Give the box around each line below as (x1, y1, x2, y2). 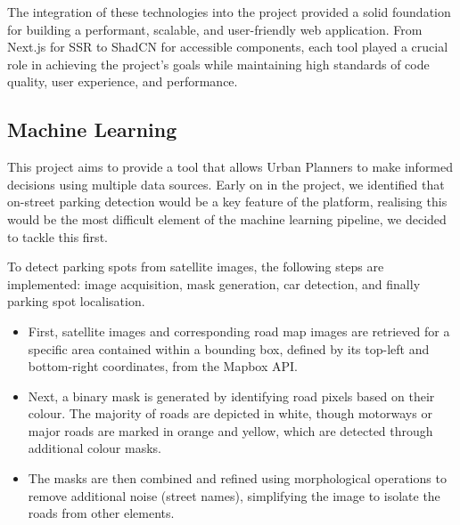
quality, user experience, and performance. (7, 72, 238, 91)
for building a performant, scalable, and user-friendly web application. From (7, 20, 423, 38)
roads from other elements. (28, 504, 175, 522)
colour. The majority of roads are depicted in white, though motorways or (28, 404, 432, 423)
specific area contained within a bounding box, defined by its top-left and (28, 339, 430, 358)
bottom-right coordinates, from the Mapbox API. (28, 357, 298, 376)
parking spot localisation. (7, 292, 145, 311)
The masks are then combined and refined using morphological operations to (28, 469, 447, 488)
